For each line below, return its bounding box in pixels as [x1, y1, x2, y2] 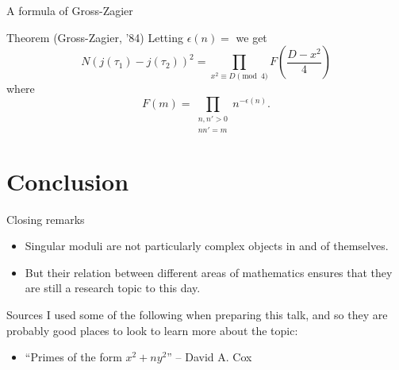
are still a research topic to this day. [25, 279, 201, 296]
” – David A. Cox [167, 349, 252, 365]
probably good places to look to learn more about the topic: [6, 322, 298, 338]
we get [236, 29, 267, 45]
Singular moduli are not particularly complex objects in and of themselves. [25, 237, 389, 254]
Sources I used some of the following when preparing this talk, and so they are [6, 306, 388, 322]
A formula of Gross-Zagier [6, 2, 133, 18]
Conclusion [6, 164, 129, 197]
